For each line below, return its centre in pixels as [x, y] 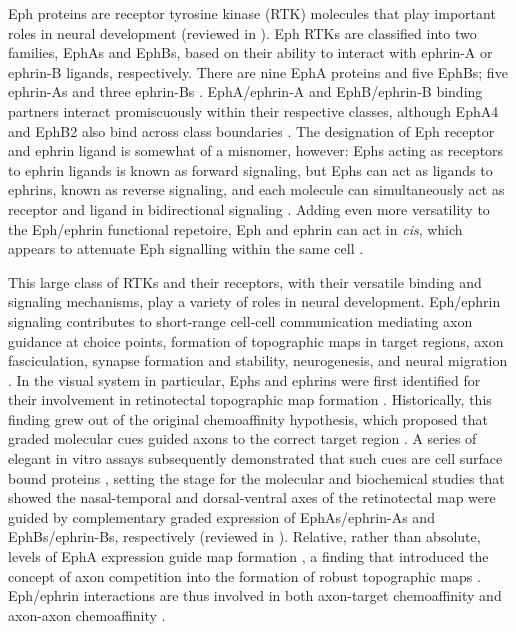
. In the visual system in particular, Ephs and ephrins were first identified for [244, 379]
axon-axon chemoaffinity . [87, 614]
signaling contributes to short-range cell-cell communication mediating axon [240, 320]
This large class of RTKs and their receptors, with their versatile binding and [245, 281]
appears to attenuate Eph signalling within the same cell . [186, 248]
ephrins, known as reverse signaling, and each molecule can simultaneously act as [256, 189]
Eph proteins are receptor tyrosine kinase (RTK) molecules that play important [252, 13]
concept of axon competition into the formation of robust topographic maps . [244, 575]
